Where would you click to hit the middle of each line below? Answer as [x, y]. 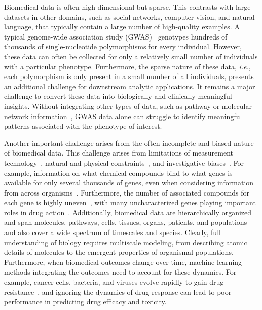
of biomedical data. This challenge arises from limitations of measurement [119, 153]
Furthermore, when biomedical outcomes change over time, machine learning [123, 262]
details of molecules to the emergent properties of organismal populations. [119, 252]
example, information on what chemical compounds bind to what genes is [118, 172]
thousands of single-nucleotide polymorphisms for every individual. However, [123, 46]
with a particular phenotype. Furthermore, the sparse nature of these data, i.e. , [127, 66]
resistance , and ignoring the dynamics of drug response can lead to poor [118, 292]
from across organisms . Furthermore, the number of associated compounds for [127, 192]
